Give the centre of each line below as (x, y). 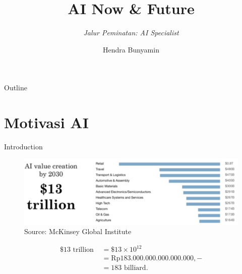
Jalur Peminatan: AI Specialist (131, 33)
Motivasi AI (46, 122)
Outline (16, 88)
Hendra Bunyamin (131, 49)
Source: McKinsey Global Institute (78, 231)
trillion (83, 250)
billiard (135, 268)
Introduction (23, 147)
